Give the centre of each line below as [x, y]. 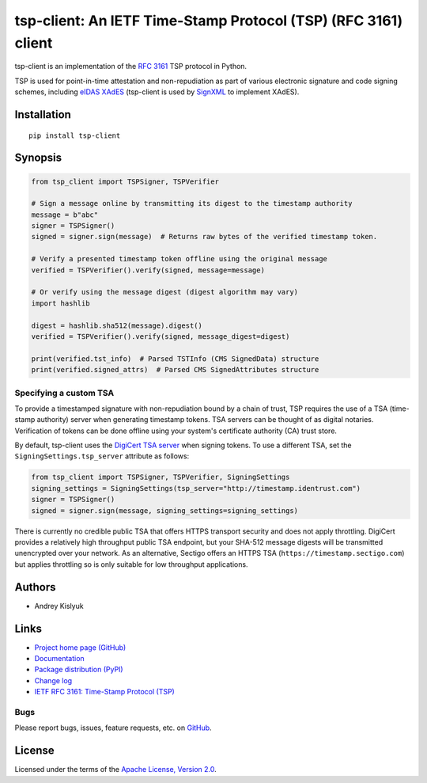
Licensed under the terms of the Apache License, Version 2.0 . [115, 770]
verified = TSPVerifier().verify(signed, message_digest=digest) [161, 336]
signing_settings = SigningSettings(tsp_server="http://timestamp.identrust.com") [196, 488]
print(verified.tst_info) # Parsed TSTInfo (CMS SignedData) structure [175, 359]
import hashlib [60, 303]
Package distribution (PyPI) [79, 670]
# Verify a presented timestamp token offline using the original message [179, 259]
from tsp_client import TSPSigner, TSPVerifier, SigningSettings [161, 477]
